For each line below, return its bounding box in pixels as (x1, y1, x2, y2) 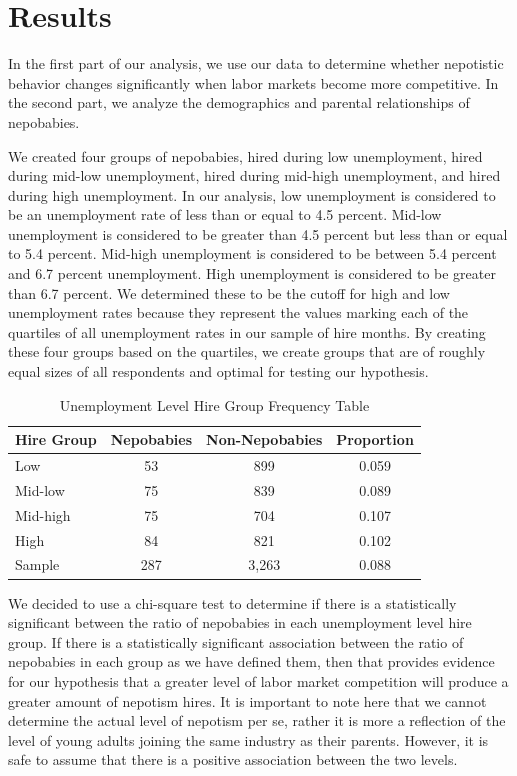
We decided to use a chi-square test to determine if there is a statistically (8, 592, 457, 613)
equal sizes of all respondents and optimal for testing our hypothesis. (8, 361, 429, 382)
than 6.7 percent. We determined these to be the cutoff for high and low (8, 282, 450, 303)
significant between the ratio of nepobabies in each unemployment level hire (8, 612, 472, 633)
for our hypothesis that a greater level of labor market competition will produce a (8, 670, 509, 691)
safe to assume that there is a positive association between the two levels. (8, 749, 458, 770)
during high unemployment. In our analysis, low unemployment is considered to (8, 184, 496, 205)
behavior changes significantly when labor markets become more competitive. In (8, 72, 499, 93)
